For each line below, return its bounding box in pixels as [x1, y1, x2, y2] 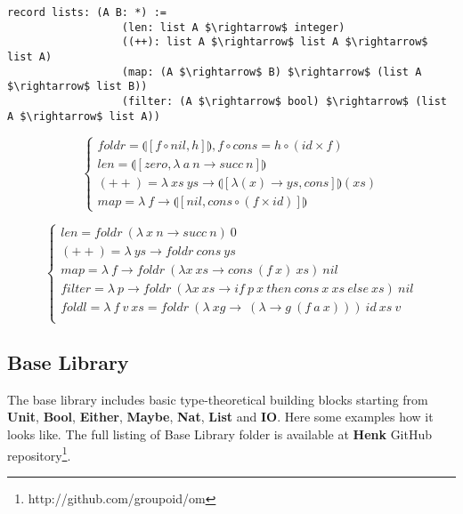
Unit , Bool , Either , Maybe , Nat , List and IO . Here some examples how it [7, 407, 434, 426]
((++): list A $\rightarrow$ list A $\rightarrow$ [121, 36, 428, 49]
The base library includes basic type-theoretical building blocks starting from [7, 390, 428, 408]
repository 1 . [7, 443, 71, 464]
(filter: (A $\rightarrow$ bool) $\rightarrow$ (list [121, 94, 447, 108]
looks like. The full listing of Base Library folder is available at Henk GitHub [7, 424, 433, 443]
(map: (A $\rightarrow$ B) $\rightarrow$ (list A [121, 65, 422, 78]
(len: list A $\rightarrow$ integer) [121, 20, 345, 34]
